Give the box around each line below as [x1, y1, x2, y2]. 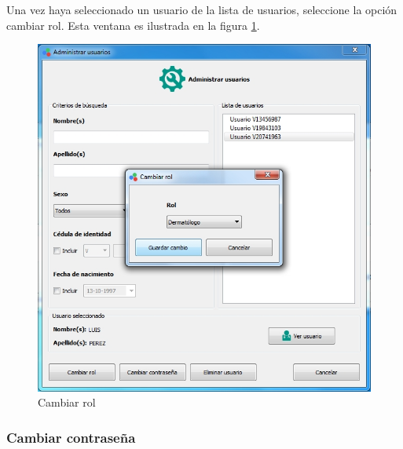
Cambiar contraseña [6, 427, 136, 447]
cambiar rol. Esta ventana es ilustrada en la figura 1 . [6, 16, 260, 33]
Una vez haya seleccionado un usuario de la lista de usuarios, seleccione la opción [6, 2, 398, 17]
